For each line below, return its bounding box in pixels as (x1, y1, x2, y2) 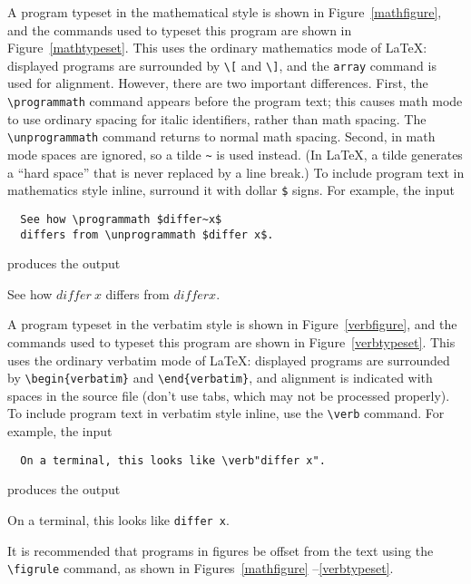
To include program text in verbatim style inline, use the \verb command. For (7, 404, 445, 423)
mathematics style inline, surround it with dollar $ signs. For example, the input (7, 180, 455, 200)
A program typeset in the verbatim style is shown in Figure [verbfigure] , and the (7, 315, 457, 334)
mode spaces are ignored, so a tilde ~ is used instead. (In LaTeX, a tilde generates (7, 144, 463, 163)
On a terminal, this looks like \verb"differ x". (20, 453, 326, 467)
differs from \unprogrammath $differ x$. (20, 228, 274, 241)
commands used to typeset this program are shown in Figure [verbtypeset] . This (7, 332, 456, 351)
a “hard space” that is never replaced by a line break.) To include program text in (7, 162, 465, 181)
